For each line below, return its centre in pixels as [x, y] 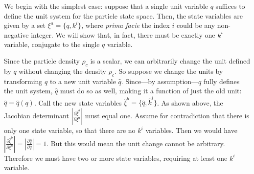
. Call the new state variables [78, 102]
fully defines [222, 81]
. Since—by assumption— [160, 81]
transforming [23, 81]
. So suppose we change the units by [169, 71]
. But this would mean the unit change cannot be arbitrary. [136, 143]
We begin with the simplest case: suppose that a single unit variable [106, 6]
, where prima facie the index [126, 25]
